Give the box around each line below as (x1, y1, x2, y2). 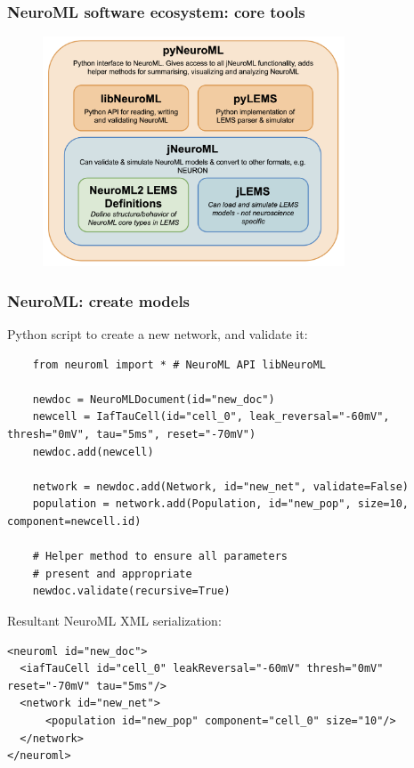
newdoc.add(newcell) (32, 445, 154, 458)
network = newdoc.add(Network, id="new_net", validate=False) (32, 480, 410, 493)
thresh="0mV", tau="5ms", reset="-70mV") (7, 428, 256, 441)
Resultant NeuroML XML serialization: (7, 610, 222, 629)
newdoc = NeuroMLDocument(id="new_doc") (32, 392, 275, 406)
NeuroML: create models (7, 289, 191, 311)
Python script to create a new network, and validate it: (7, 325, 308, 344)
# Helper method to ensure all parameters (32, 550, 288, 563)
